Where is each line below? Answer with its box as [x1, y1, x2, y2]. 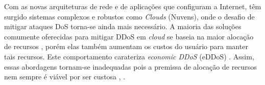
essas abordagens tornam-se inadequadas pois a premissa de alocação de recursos [4, 61, 257, 72]
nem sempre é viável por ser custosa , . [4, 71, 126, 82]
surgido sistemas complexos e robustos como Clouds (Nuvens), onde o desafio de [4, 11, 255, 22]
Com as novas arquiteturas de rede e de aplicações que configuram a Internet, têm [4, 1, 261, 11]
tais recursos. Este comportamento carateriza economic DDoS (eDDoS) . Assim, [4, 51, 254, 61]
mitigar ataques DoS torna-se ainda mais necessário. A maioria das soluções [4, 21, 242, 32]
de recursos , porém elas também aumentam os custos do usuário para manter [4, 41, 248, 52]
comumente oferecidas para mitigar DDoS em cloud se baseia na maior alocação [4, 31, 254, 41]
